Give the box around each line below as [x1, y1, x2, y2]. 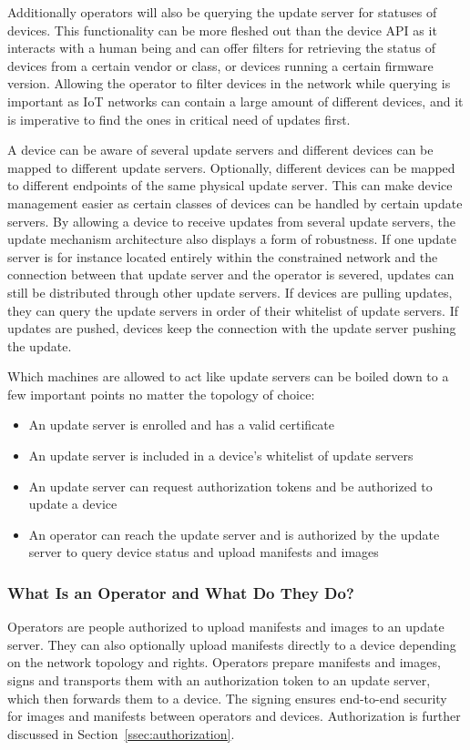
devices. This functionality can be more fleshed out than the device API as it [7, 20, 437, 39]
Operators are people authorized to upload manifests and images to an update [7, 617, 444, 636]
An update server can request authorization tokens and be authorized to [28, 476, 433, 495]
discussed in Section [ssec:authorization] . [7, 724, 235, 743]
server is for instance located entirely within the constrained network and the [7, 247, 438, 266]
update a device [28, 494, 117, 513]
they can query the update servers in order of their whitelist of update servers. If [7, 300, 458, 319]
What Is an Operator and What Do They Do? [7, 581, 354, 603]
